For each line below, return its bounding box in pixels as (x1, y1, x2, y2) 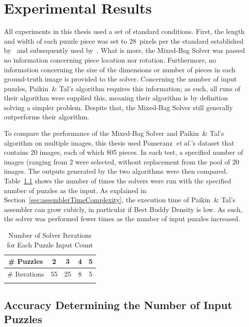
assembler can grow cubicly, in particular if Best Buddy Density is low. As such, (4, 204, 243, 214)
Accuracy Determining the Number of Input (4, 297, 232, 312)
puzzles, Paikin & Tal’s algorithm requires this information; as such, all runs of (4, 83, 240, 93)
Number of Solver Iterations (8, 230, 92, 240)
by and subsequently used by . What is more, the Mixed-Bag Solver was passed (4, 45, 245, 55)
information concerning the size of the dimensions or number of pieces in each (4, 64, 236, 74)
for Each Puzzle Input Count (7, 239, 93, 249)
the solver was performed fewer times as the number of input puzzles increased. (4, 213, 240, 224)
